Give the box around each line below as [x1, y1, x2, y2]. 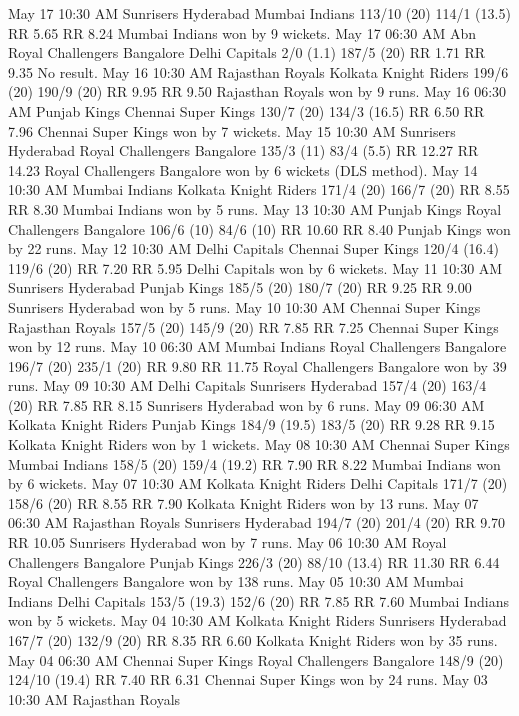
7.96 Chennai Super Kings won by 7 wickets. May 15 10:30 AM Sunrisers [8, 120, 456, 141]
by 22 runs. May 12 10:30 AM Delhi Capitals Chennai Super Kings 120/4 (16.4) [8, 238, 499, 259]
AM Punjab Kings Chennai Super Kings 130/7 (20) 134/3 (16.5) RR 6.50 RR [8, 100, 485, 121]
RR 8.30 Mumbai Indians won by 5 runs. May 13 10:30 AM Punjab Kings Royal [8, 198, 502, 219]
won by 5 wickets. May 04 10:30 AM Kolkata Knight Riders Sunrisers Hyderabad [8, 610, 507, 631]
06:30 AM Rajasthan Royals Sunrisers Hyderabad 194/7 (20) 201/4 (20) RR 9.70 [8, 512, 506, 533]
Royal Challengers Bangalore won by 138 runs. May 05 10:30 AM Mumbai [8, 571, 464, 592]
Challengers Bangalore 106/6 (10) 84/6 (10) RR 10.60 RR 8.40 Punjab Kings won [8, 218, 511, 239]
